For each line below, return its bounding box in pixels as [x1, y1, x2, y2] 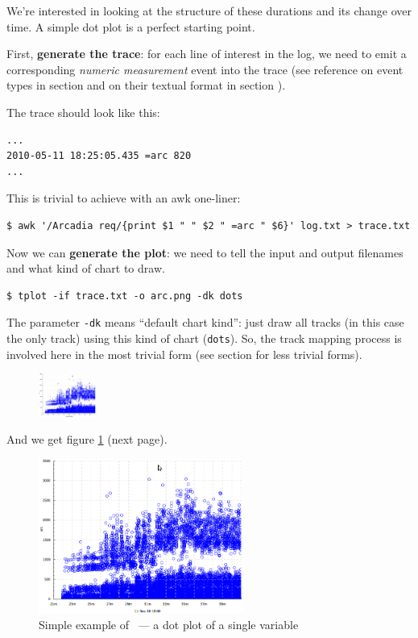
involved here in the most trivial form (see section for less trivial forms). [6, 345, 362, 362]
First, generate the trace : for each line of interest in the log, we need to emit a [6, 45, 407, 62]
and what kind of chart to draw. [6, 260, 165, 277]
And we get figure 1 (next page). [6, 431, 168, 448]
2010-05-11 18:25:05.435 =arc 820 [6, 150, 192, 162]
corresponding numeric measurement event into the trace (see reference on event [6, 60, 404, 77]
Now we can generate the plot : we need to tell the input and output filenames [6, 244, 404, 261]
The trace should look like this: [6, 103, 160, 120]
